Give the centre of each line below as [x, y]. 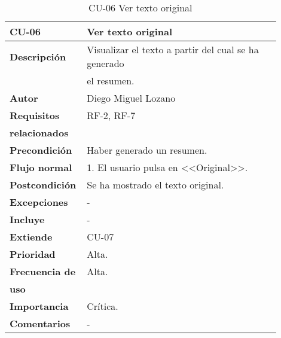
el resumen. [111, 80]
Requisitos [35, 115]
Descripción [38, 56]
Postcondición [43, 185]
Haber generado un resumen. [147, 150]
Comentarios [40, 323]
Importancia [39, 306]
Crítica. [103, 306]
